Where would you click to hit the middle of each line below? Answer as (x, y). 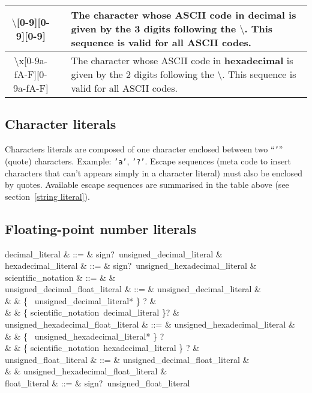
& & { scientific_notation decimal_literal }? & (92, 312)
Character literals (61, 124)
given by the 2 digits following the (142, 74)
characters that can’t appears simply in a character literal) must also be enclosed (154, 172)
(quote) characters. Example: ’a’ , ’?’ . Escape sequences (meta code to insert (148, 160)
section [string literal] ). (47, 196)
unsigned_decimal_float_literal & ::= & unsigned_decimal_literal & (133, 289)
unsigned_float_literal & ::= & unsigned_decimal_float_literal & (127, 359)
